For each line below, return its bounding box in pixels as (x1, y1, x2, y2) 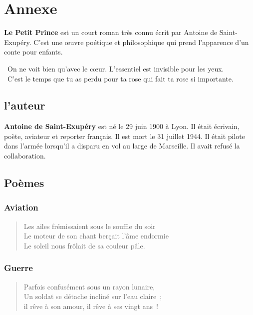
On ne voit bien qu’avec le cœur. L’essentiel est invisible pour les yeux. (7, 63, 224, 73)
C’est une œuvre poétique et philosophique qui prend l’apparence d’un (33, 36, 249, 47)
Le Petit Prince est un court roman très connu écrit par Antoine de (4, 27, 218, 37)
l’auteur (4, 97, 45, 113)
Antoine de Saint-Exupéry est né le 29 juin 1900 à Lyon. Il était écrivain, (4, 121, 240, 131)
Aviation (4, 201, 38, 213)
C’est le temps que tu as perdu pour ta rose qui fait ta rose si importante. (7, 73, 234, 83)
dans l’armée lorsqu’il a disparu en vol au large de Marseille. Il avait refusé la (4, 140, 240, 151)
